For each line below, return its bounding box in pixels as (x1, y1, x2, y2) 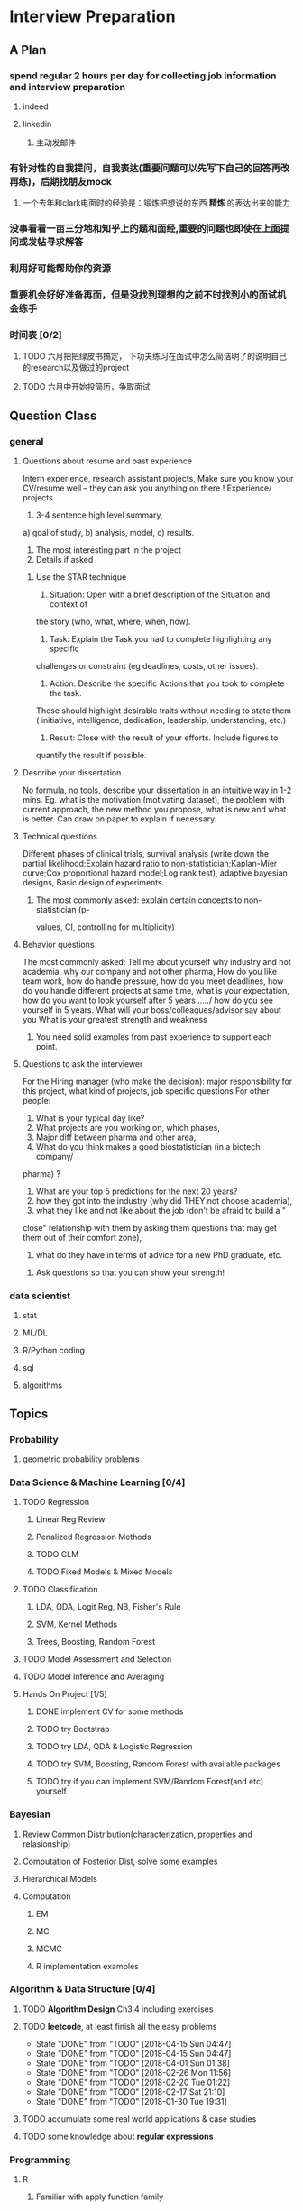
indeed (22, 101, 49, 112)
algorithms (22, 1380, 63, 1390)
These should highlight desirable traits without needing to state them (35, 705, 291, 716)
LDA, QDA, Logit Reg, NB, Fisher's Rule (35, 1601, 181, 1612)
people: (22, 1095, 51, 1105)
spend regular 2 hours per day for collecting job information (9, 69, 277, 82)
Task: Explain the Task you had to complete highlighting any (49, 633, 272, 644)
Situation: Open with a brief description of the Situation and (49, 589, 271, 600)
